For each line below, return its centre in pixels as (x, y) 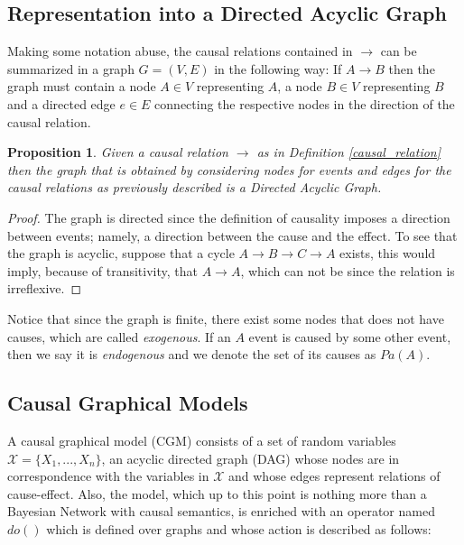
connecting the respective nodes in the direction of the (305, 103)
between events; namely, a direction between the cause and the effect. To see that (232, 235)
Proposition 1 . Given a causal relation (118, 152)
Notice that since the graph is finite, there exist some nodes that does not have (226, 318)
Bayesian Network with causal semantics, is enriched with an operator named (221, 511)
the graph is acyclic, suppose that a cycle (121, 253)
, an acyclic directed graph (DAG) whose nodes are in (251, 458)
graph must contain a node (82, 86)
